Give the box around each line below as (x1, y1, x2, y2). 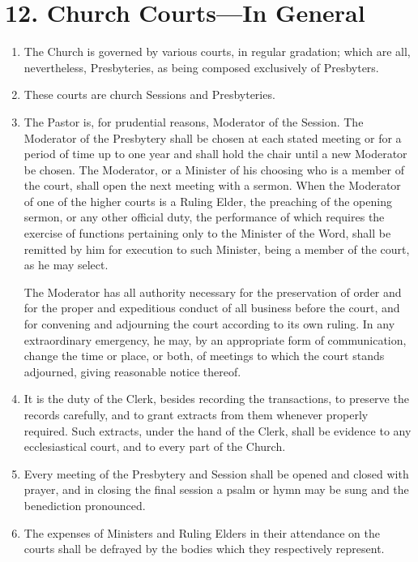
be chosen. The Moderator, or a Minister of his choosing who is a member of (23, 161, 404, 178)
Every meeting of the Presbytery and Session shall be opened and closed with (23, 465, 409, 482)
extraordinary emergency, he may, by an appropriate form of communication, (23, 331, 407, 348)
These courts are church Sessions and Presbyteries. (23, 86, 275, 103)
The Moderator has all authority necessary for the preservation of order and (23, 283, 402, 300)
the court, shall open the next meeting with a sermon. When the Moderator (23, 177, 401, 194)
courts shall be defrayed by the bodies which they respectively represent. (23, 540, 385, 557)
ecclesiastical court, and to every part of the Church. (23, 438, 286, 455)
